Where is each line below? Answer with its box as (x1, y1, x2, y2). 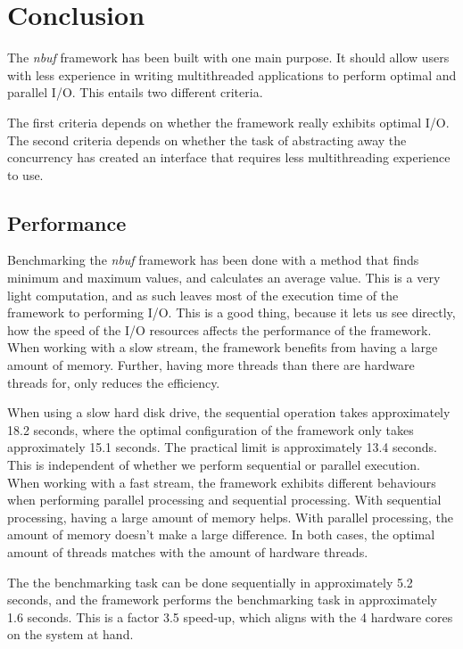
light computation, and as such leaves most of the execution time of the (7, 285, 399, 304)
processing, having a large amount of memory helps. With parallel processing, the (7, 507, 453, 526)
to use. (7, 165, 44, 184)
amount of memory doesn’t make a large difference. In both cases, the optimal (7, 525, 435, 544)
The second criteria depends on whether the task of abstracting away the (7, 130, 407, 149)
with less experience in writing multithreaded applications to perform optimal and (7, 65, 457, 84)
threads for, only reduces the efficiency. (7, 373, 220, 391)
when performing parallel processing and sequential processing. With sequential (7, 490, 442, 509)
